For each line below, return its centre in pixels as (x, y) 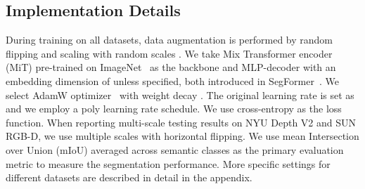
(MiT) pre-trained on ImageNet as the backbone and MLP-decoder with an (171, 67)
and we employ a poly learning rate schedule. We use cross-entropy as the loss (174, 109)
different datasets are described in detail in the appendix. (129, 177)
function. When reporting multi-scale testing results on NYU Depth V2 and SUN (181, 122)
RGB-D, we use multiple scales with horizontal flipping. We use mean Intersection (182, 136)
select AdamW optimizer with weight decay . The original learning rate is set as (180, 94)
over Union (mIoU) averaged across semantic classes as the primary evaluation (175, 149)
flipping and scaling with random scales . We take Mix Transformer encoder (169, 53)
